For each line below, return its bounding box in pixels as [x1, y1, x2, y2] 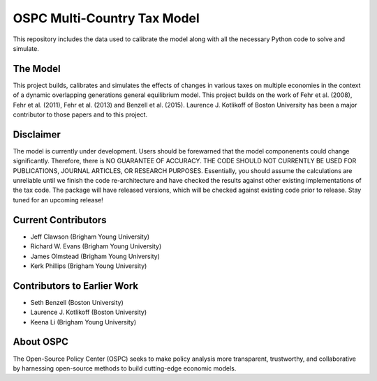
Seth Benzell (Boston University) [30, 298, 124, 306]
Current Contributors [13, 214, 108, 226]
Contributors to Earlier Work [13, 280, 139, 292]
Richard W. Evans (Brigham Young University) [30, 242, 162, 251]
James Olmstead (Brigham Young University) [30, 252, 161, 260]
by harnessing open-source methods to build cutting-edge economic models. [13, 364, 237, 373]
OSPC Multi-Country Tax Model [13, 10, 200, 26]
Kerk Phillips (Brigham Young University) [30, 262, 147, 270]
